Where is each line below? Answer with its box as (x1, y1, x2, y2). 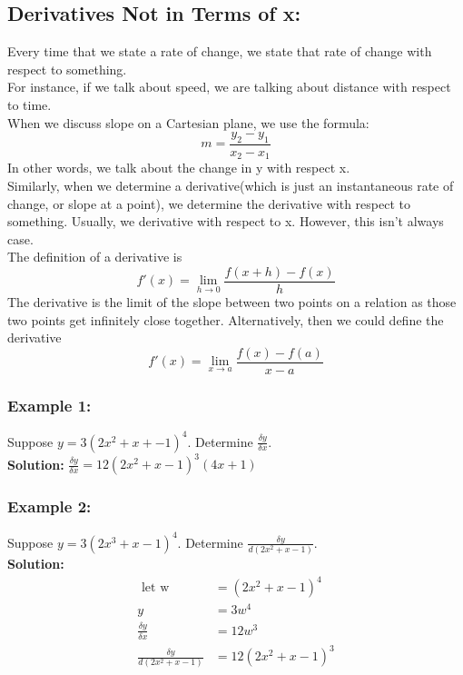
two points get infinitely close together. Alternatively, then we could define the (7, 310, 444, 329)
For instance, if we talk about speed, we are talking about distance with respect (7, 77, 451, 96)
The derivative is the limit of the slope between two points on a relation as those (7, 293, 457, 312)
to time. (7, 94, 52, 114)
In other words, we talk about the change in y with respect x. (7, 158, 350, 177)
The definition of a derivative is (7, 247, 182, 266)
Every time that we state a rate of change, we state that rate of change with (7, 42, 432, 61)
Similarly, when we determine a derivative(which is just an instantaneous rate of (7, 176, 454, 195)
